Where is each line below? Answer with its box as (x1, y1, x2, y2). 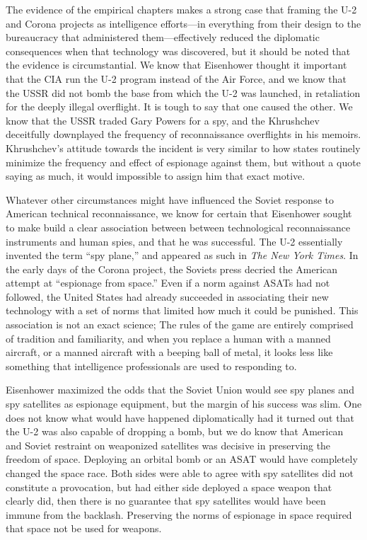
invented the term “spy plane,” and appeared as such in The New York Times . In (6, 248, 359, 263)
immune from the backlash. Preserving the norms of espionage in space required (6, 507, 352, 522)
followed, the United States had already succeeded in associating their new (6, 289, 329, 304)
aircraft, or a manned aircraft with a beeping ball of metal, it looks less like (6, 345, 333, 360)
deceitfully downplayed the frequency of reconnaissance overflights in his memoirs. (6, 127, 361, 142)
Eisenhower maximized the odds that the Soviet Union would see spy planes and (6, 382, 354, 397)
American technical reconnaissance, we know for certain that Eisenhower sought (6, 206, 352, 221)
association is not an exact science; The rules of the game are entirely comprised (6, 317, 354, 332)
